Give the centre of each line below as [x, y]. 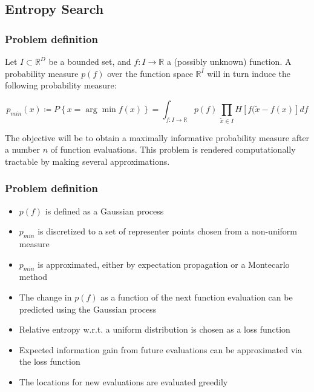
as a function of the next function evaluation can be [197, 297]
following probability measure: [61, 85]
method [33, 277]
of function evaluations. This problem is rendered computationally [173, 149]
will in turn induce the [249, 73]
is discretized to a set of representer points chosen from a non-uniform [168, 231]
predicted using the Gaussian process [88, 309]
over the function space [150, 73]
